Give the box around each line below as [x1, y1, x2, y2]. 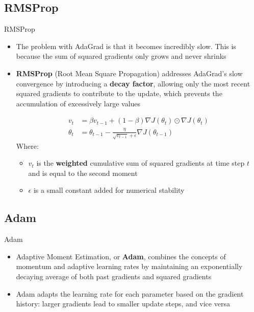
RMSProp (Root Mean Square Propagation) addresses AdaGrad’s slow [16, 68, 243, 78]
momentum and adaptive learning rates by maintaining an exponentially [16, 261, 243, 272]
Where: [16, 140, 39, 151]
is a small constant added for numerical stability [33, 185, 185, 195]
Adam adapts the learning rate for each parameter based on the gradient [16, 288, 244, 299]
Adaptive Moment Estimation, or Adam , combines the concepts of [16, 251, 226, 261]
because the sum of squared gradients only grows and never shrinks [16, 51, 226, 61]
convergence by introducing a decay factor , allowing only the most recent [16, 78, 250, 88]
